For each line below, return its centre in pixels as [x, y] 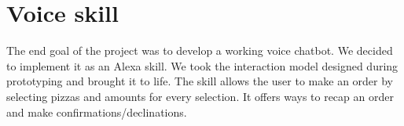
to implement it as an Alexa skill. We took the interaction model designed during [202, 65]
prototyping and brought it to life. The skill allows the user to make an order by [200, 81]
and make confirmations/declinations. [97, 112]
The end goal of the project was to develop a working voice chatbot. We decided [200, 50]
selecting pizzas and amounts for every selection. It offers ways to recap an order [200, 96]
